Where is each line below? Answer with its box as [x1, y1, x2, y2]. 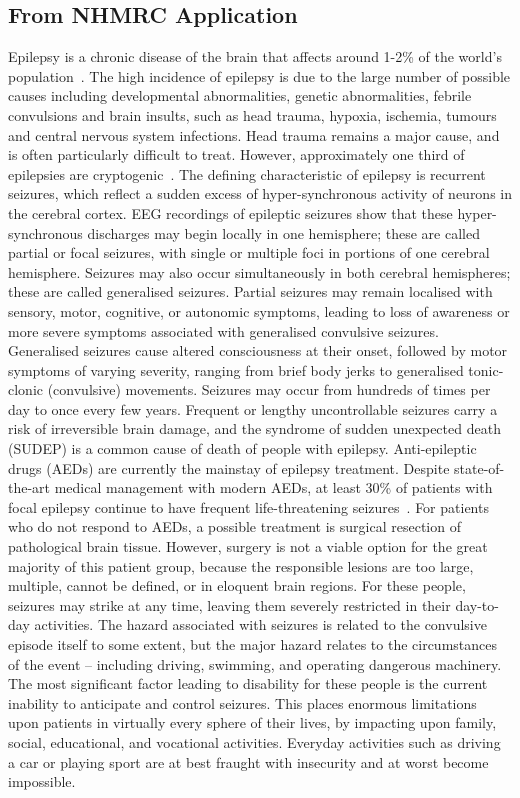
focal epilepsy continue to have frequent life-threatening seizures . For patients [8, 496, 489, 517]
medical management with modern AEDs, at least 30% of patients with [54, 477, 493, 498]
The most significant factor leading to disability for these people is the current [8, 673, 488, 694]
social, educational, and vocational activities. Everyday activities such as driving [8, 731, 501, 752]
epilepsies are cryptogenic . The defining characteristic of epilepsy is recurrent [8, 163, 486, 184]
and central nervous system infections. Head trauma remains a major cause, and [8, 124, 500, 145]
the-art [8, 477, 51, 498]
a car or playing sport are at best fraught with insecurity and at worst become [8, 751, 489, 772]
